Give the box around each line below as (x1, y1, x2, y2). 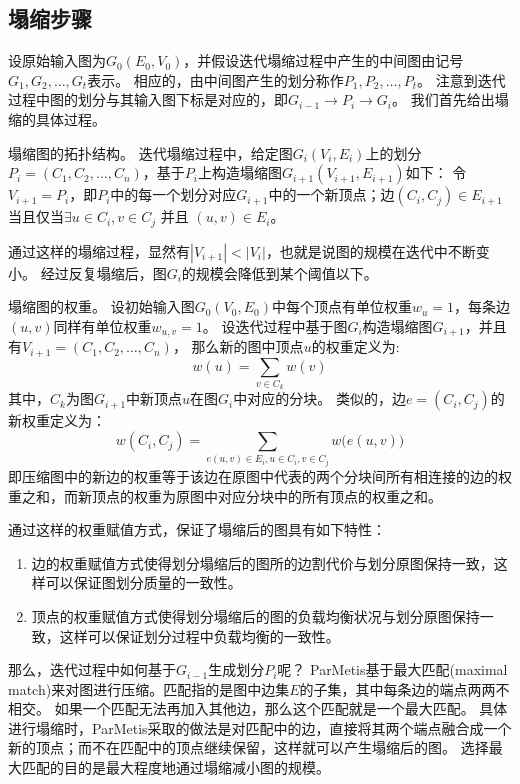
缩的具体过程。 (8, 108, 106, 129)
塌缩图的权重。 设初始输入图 (8, 296, 195, 317)
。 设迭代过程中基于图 (202, 315, 348, 336)
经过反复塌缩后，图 (40, 262, 167, 283)
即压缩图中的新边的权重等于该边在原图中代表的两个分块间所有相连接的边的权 (8, 465, 512, 486)
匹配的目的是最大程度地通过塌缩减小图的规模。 (21, 757, 330, 778)
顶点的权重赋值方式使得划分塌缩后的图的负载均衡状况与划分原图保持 (31, 605, 480, 626)
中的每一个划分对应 (110, 184, 237, 205)
